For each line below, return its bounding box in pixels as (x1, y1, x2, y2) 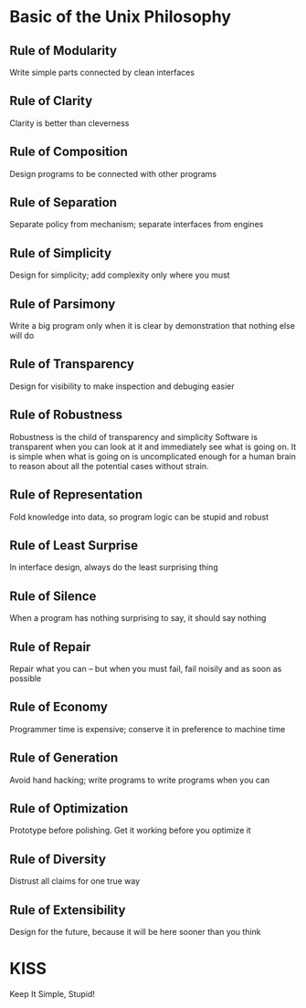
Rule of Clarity (9, 93, 93, 109)
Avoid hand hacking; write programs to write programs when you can (9, 774, 270, 785)
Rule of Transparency (9, 356, 135, 372)
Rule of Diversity (9, 851, 107, 866)
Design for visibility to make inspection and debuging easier (9, 381, 235, 392)
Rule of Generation (9, 751, 119, 766)
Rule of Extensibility (9, 902, 126, 918)
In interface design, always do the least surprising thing (9, 562, 219, 572)
